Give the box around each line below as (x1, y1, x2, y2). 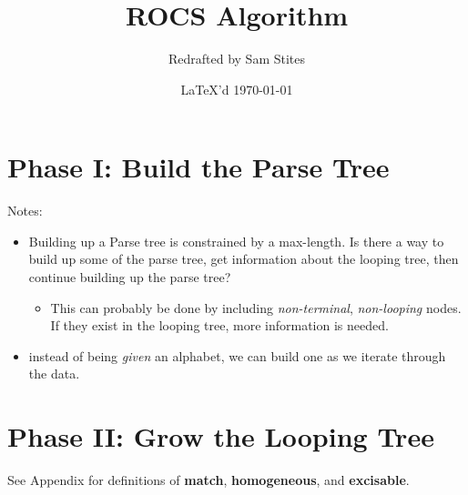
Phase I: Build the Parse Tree (7, 148, 390, 186)
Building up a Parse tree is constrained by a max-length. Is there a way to (28, 231, 444, 250)
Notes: (7, 201, 43, 220)
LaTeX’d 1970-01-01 (180, 79, 293, 98)
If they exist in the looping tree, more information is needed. (50, 316, 389, 335)
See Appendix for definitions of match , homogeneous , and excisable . (7, 470, 410, 490)
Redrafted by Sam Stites (168, 49, 306, 68)
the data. (28, 364, 80, 383)
